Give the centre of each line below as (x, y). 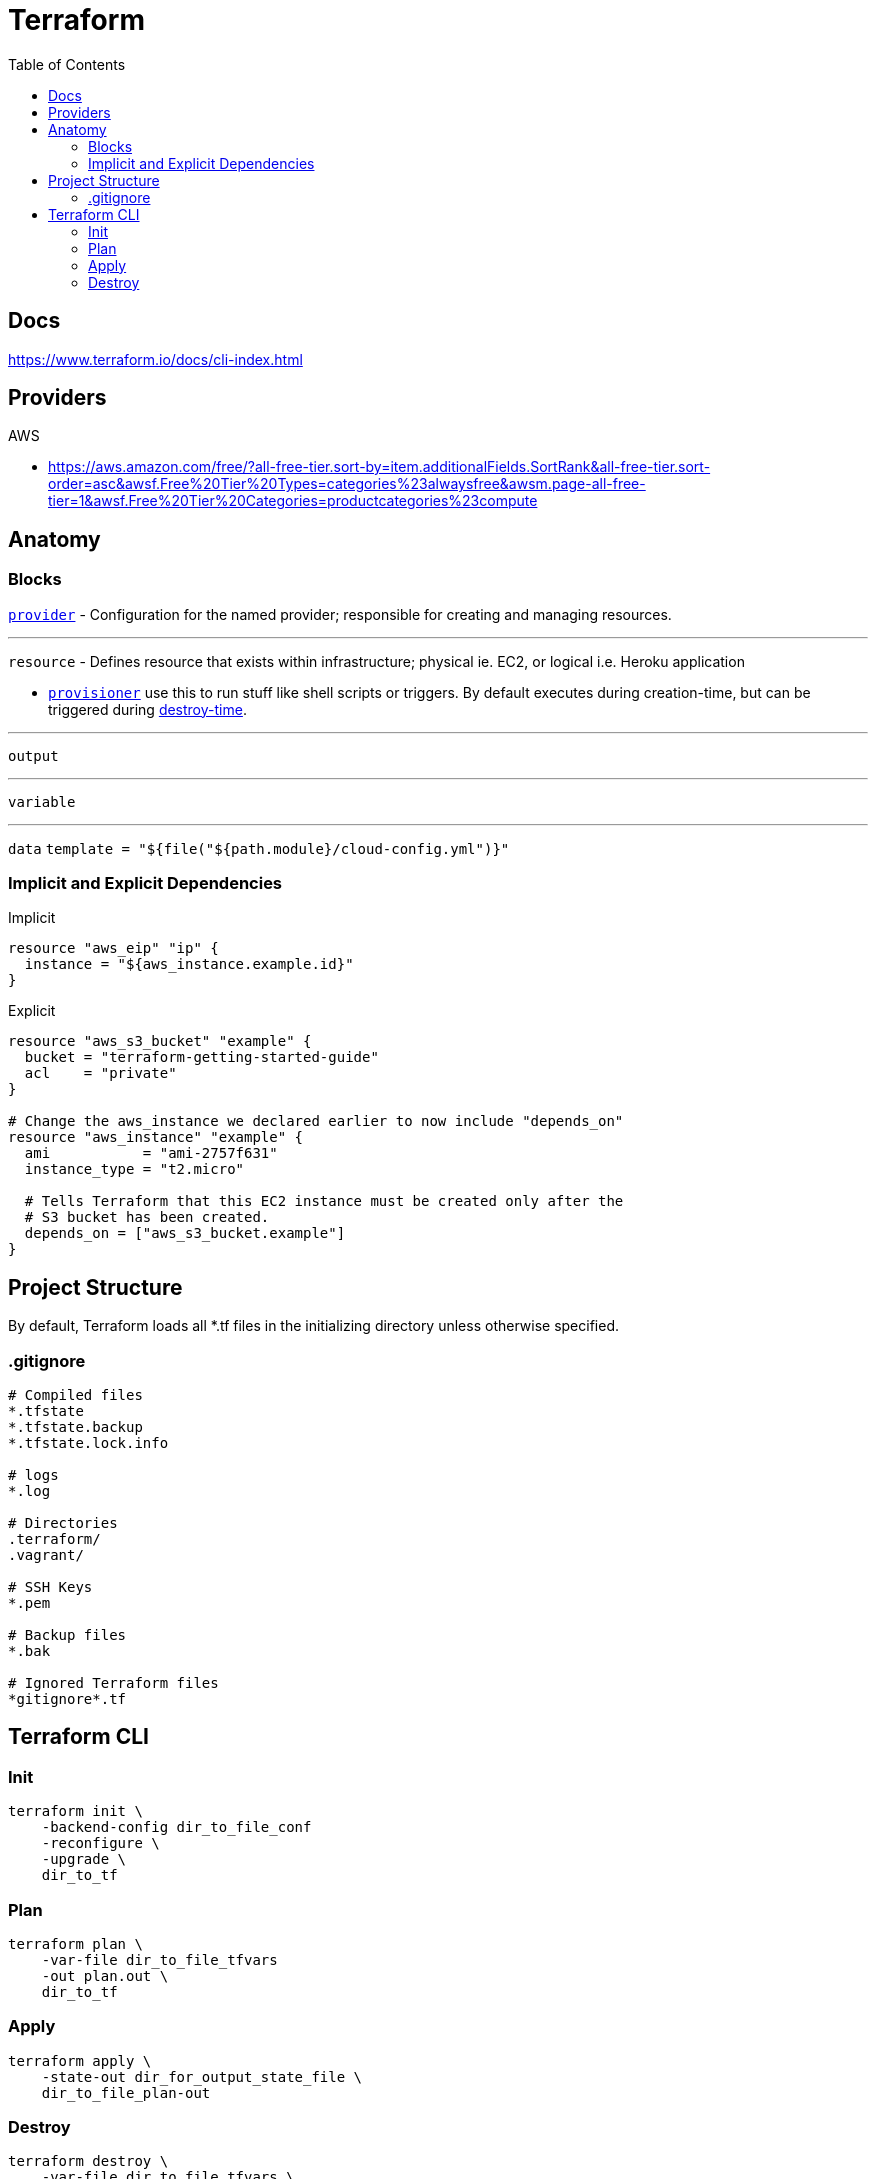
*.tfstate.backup (75, 1427)
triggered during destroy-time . (147, 709)
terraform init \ (75, 1811)
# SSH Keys (50, 1587)
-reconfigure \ (100, 1843)
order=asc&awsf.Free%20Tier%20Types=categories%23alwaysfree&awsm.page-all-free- (347, 484)
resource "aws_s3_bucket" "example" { (160, 1041)
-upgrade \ (84, 1859)
